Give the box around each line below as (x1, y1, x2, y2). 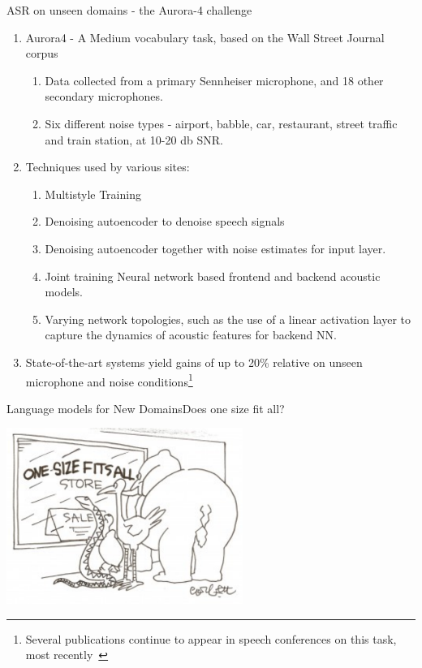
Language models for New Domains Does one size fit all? (6, 399, 285, 416)
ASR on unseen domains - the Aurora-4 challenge (6, 2, 252, 18)
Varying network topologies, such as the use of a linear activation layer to (45, 310, 411, 327)
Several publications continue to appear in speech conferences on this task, (25, 630, 397, 647)
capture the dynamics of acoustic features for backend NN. (45, 326, 337, 343)
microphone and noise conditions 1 (25, 370, 193, 390)
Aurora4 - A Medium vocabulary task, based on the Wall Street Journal (25, 28, 385, 45)
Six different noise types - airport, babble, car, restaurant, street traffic (45, 114, 398, 131)
